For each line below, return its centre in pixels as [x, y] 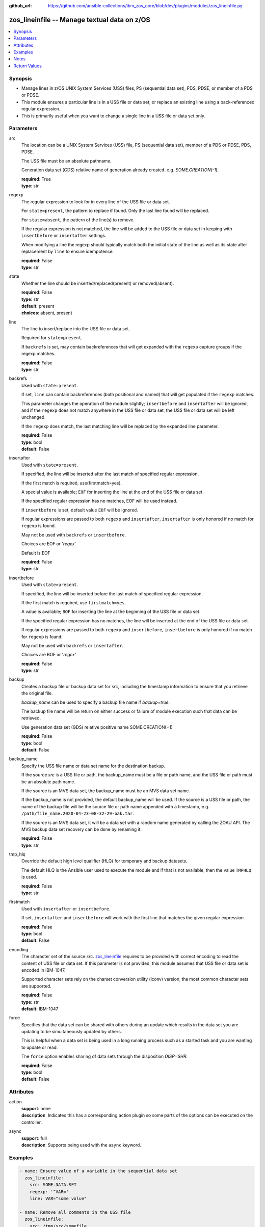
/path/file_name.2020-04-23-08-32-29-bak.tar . [78, 814]
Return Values [27, 66]
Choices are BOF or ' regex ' [49, 655]
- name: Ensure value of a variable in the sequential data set [98, 1171]
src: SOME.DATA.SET [53, 1185]
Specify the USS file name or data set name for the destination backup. [93, 766]
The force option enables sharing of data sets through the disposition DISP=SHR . [105, 1056]
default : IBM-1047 [40, 1009]
